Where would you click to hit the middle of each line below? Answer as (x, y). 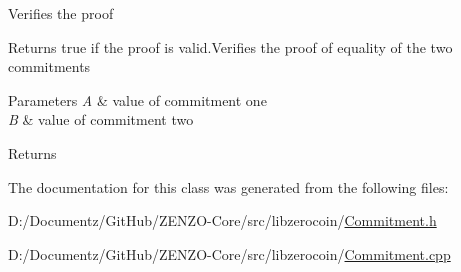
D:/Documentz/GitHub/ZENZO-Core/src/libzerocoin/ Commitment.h (222, 220)
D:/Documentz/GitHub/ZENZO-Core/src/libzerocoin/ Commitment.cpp (229, 253)
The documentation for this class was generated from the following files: (228, 186)
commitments (49, 66)
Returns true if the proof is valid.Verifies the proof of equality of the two (230, 46)
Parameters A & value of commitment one (137, 99)
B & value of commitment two (101, 119)
